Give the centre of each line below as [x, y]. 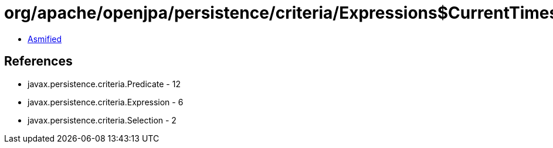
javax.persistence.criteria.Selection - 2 [102, 120]
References [38, 61]
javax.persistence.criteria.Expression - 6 [106, 102]
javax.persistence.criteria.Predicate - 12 [104, 84]
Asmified [45, 39]
